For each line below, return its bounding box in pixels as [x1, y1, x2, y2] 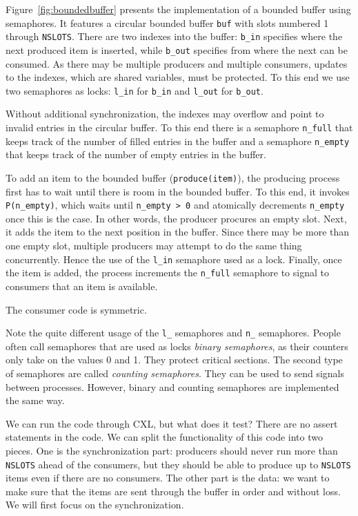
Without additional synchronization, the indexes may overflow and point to [6, 106, 324, 121]
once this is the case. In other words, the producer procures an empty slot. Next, [6, 211, 347, 225]
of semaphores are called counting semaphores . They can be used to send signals [6, 365, 345, 380]
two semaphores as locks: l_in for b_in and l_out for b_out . [6, 83, 263, 97]
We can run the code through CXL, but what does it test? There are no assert [6, 416, 338, 430]
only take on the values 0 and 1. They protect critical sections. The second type [6, 352, 343, 367]
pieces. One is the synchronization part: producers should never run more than [6, 443, 338, 457]
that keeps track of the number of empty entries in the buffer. [6, 147, 266, 162]
